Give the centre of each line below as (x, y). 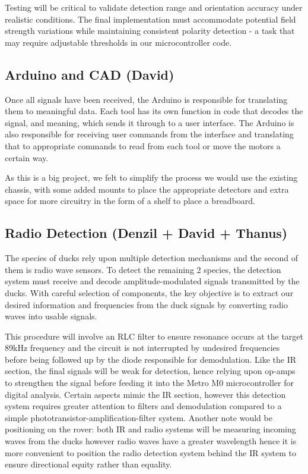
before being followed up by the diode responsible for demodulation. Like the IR (151, 359)
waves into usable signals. (51, 316)
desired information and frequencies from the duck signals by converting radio (146, 304)
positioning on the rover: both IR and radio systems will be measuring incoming (150, 429)
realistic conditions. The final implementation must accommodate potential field (150, 19)
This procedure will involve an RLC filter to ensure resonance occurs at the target (154, 336)
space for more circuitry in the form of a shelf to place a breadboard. (130, 201)
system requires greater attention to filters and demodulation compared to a (143, 406)
